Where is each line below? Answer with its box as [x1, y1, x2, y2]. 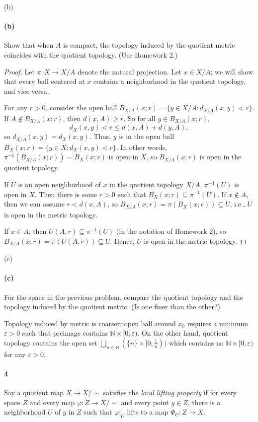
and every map [29, 397, 75, 407]
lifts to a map [127, 407, 169, 417]
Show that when [4, 40, 54, 50]
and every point [121, 397, 169, 407]
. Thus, [89, 131, 111, 141]
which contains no [169, 337, 224, 348]
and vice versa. [4, 85, 49, 96]
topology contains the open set [4, 337, 97, 348]
